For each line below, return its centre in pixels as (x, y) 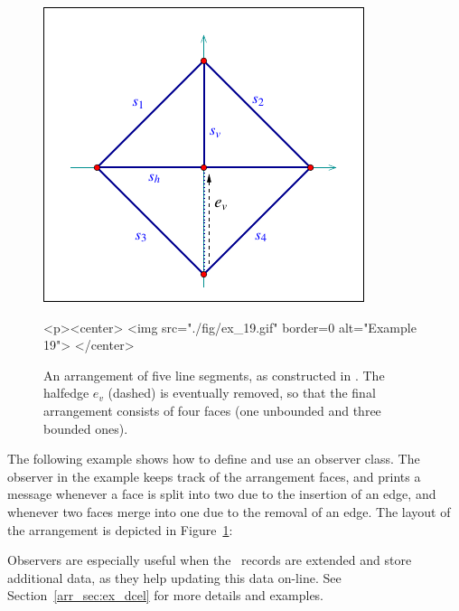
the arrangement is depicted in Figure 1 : (120, 529)
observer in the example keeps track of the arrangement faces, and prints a (214, 476)
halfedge (66, 393)
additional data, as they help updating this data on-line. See (174, 577)
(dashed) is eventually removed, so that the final (242, 393)
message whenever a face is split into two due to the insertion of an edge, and (222, 494)
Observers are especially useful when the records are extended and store (210, 560)
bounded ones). (86, 428)
